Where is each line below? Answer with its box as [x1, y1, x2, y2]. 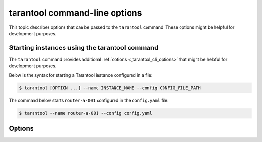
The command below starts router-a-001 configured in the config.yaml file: [9, 97, 169, 103]
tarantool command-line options [9, 7, 142, 18]
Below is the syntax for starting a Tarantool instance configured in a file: [9, 72, 153, 78]
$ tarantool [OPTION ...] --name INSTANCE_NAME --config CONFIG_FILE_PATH [19, 85, 201, 91]
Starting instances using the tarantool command [9, 44, 159, 52]
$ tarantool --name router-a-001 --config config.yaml [19, 110, 152, 116]
